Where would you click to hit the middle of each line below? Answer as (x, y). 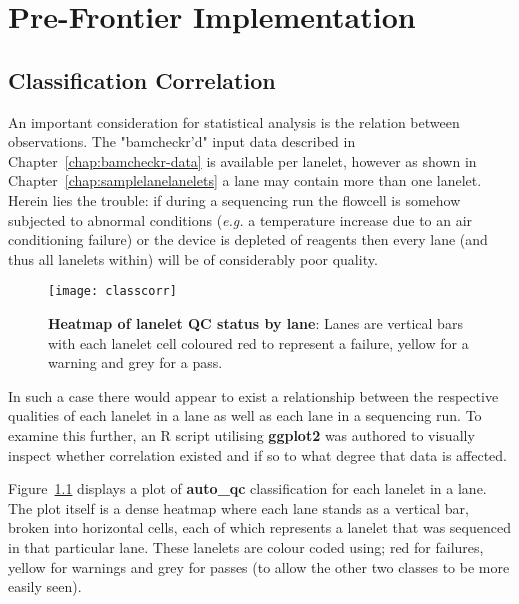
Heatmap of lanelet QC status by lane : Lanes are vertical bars (255, 322)
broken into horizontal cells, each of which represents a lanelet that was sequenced (259, 527)
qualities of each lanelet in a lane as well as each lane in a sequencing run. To (245, 415)
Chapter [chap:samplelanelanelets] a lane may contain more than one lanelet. (245, 180)
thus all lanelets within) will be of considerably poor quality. (193, 258)
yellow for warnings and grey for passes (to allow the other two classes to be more (259, 566)
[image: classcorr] (112, 291)
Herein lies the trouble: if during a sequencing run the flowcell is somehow (234, 199)
